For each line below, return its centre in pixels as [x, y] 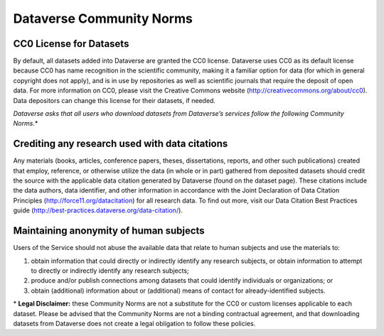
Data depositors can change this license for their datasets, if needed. [114, 100]
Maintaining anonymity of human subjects [109, 231]
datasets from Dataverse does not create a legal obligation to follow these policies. [134, 323]
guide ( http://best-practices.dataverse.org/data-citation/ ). [98, 210]
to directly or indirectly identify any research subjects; [110, 271]
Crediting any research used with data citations [121, 144]
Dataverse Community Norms [103, 18]
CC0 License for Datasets [71, 44]
